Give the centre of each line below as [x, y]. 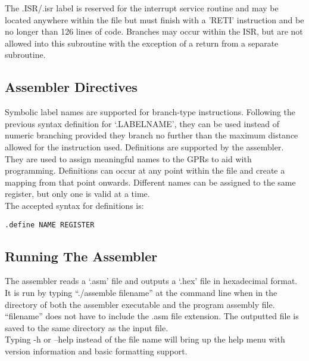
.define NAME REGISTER [50, 225]
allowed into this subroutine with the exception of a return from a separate [142, 43]
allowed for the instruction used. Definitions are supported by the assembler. [144, 146]
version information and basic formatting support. [96, 351]
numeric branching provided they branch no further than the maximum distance [152, 135]
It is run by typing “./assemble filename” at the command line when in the [141, 292]
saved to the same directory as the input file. [87, 327]
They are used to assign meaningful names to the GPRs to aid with [128, 158]
